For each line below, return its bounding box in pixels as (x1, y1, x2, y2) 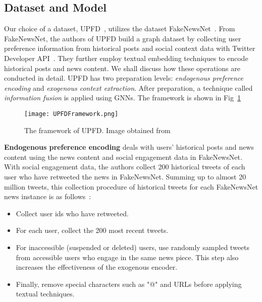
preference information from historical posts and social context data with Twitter (4, 43, 255, 53)
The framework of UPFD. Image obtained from (24, 125, 171, 135)
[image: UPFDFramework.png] (24, 110, 119, 117)
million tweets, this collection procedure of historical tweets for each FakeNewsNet (4, 181, 258, 192)
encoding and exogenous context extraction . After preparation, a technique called (4, 82, 253, 93)
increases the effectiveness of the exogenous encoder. (16, 262, 178, 272)
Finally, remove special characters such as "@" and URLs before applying (16, 278, 242, 289)
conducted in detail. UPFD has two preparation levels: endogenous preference (4, 73, 244, 83)
